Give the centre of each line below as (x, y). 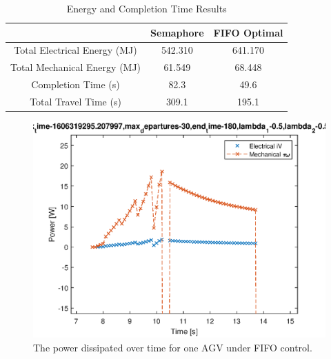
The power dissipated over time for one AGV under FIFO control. (173, 347)
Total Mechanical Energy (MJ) (76, 67)
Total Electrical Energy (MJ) (76, 50)
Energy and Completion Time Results (147, 8)
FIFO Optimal (248, 32)
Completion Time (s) (76, 84)
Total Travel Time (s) (76, 101)
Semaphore (177, 32)
